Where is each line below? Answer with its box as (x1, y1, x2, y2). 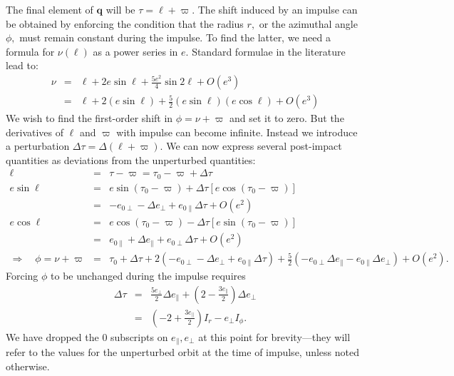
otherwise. (6, 358, 50, 373)
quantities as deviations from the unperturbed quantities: (6, 152, 256, 167)
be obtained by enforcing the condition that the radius (6, 16, 244, 31)
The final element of (6, 2, 93, 16)
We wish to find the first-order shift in (6, 111, 173, 126)
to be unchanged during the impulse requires (51, 268, 246, 283)
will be (105, 2, 135, 16)
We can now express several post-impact (166, 138, 342, 153)
